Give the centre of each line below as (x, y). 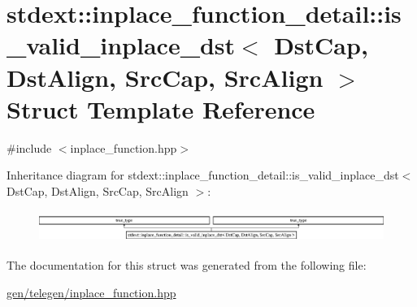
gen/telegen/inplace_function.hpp (91, 292)
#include (29, 147)
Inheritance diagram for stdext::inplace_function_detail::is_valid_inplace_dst (203, 175)
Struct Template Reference (161, 108)
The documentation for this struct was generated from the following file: (187, 265)
